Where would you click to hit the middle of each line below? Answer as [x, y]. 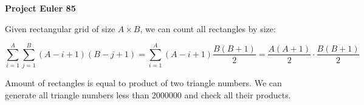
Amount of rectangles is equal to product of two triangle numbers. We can [143, 83]
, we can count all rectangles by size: [208, 28]
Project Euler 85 [40, 8]
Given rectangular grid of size [60, 28]
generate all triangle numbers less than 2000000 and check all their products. [148, 94]
